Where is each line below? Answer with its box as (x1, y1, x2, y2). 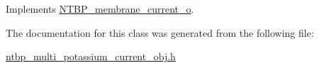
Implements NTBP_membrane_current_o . (6, 1, 194, 16)
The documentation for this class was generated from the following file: (6, 25, 314, 40)
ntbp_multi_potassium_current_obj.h (6, 49, 176, 64)
